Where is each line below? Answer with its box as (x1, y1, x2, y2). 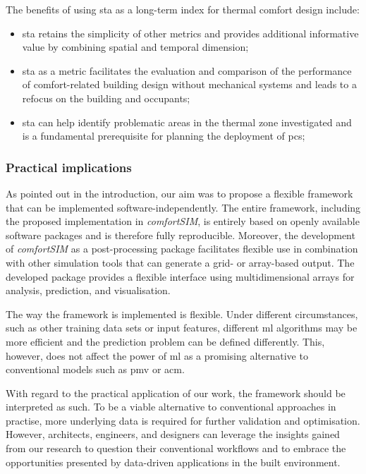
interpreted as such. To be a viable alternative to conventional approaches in (6, 399, 336, 414)
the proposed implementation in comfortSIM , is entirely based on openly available (6, 214, 360, 229)
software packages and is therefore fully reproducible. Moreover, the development (6, 227, 355, 242)
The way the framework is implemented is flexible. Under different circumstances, (6, 306, 358, 321)
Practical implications (6, 158, 132, 176)
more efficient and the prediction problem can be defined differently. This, (6, 334, 325, 348)
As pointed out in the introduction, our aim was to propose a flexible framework (6, 186, 353, 200)
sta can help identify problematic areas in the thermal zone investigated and (22, 114, 352, 129)
